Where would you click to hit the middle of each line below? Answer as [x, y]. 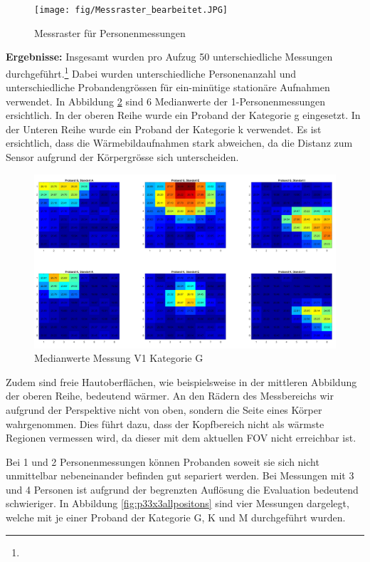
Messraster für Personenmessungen [110, 32]
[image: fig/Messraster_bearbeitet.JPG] [131, 10]
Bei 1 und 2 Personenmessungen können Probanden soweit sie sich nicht [163, 461]
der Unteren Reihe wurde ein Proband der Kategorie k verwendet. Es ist [164, 129]
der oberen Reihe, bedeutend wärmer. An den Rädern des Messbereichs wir [170, 396]
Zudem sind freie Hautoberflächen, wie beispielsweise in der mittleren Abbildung [181, 381]
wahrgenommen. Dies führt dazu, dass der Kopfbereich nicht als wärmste [165, 423]
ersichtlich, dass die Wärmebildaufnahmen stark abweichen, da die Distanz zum [179, 143]
